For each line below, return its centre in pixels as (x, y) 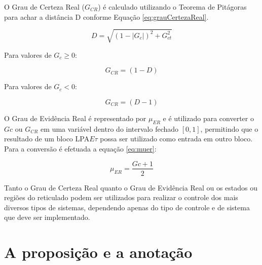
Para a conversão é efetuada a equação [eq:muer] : (80, 148)
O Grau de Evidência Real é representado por (75, 118)
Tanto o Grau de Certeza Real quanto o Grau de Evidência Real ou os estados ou (131, 187)
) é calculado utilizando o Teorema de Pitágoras (172, 7)
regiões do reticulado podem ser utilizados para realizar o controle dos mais (121, 197)
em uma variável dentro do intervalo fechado (110, 128)
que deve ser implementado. (47, 217)
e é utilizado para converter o (208, 118)
